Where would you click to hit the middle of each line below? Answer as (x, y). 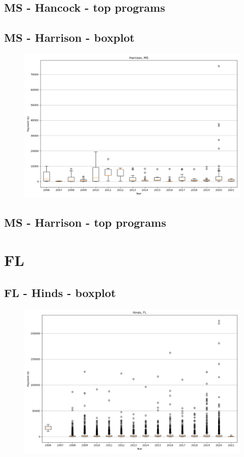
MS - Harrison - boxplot (69, 37)
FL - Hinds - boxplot (60, 292)
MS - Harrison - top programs (85, 222)
